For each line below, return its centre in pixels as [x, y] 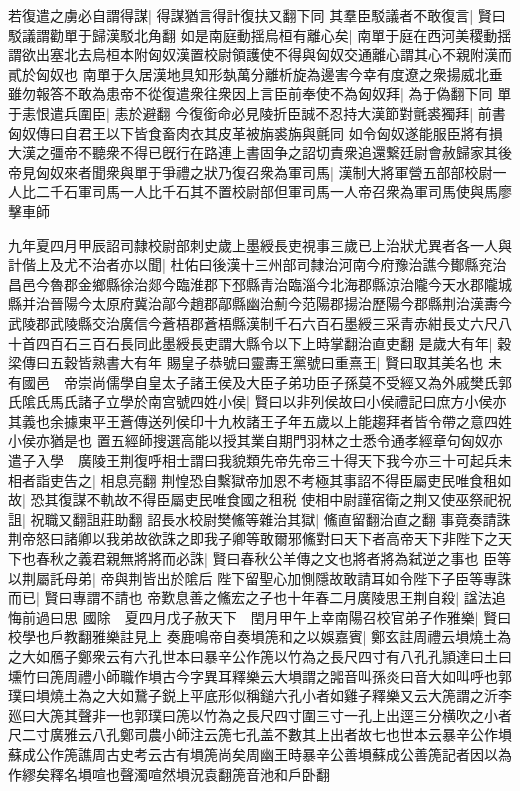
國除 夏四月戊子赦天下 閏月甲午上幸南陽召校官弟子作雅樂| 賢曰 [297, 616]
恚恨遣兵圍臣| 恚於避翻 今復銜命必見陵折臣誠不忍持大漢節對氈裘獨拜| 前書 [263, 112]
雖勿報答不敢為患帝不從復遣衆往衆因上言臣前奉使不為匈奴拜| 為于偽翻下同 [250, 93]
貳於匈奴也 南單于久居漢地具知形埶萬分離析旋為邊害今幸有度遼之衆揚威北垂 [255, 73]
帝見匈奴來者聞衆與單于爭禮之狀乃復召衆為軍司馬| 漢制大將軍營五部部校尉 [250, 171]
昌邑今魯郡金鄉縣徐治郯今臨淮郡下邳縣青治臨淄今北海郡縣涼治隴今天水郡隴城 [260, 283]
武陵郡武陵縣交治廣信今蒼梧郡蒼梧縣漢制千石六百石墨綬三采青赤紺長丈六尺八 [260, 322]
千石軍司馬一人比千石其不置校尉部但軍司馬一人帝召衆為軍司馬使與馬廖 [280, 191]
